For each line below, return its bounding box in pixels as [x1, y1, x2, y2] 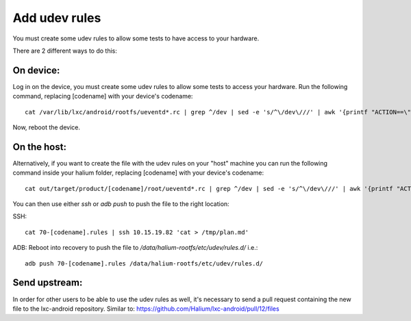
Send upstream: [12, 277, 83, 289]
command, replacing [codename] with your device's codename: [12, 92, 193, 101]
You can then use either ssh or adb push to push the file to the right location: [12, 200, 229, 208]
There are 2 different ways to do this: [12, 47, 118, 55]
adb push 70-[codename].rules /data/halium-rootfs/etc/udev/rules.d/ [25, 259, 264, 267]
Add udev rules [12, 10, 101, 25]
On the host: [12, 141, 66, 153]
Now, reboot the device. [12, 123, 81, 131]
